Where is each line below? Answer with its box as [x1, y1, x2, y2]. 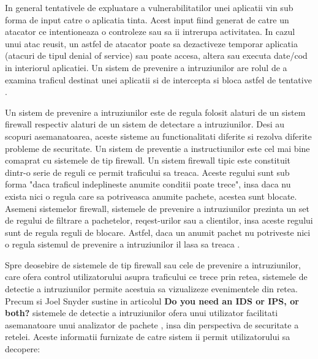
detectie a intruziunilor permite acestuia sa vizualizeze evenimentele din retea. [5, 282, 298, 295]
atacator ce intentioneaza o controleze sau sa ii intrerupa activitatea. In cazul [5, 25, 295, 38]
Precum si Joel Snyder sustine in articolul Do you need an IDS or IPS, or [5, 294, 299, 307]
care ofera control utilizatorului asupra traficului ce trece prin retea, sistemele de [5, 270, 308, 283]
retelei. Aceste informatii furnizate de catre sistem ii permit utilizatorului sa [5, 330, 290, 343]
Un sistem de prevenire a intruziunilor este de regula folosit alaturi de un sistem [5, 105, 306, 118]
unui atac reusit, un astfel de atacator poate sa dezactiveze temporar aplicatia [5, 37, 298, 50]
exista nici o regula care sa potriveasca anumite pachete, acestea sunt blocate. [5, 189, 297, 202]
